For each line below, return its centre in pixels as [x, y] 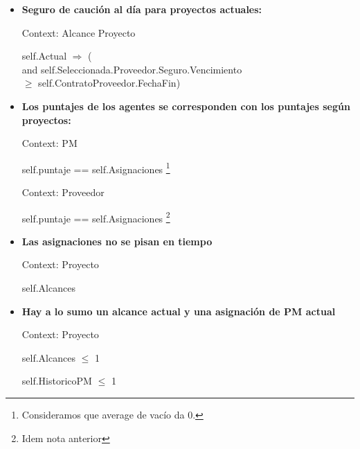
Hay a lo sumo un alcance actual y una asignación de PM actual [179, 311]
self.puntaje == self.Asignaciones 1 [96, 168]
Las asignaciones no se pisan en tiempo [117, 241]
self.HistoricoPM [57, 381]
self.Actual [44, 56]
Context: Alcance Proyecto [79, 32]
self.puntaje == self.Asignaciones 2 [96, 217]
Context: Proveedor [63, 192]
